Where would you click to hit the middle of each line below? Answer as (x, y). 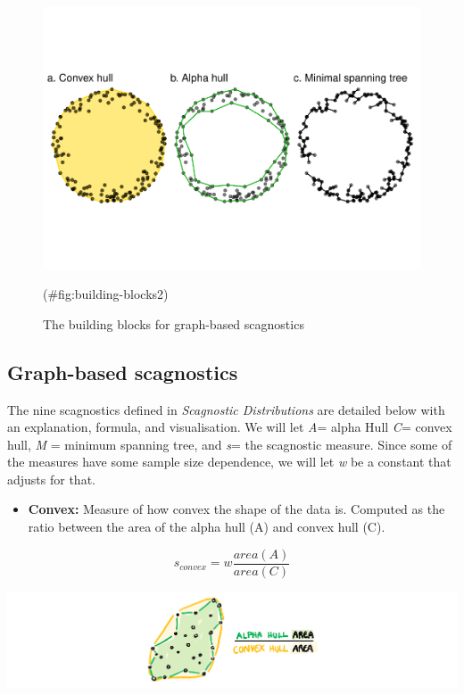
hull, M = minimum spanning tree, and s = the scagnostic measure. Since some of (230, 444)
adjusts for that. (51, 479)
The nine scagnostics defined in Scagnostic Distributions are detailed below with (226, 409)
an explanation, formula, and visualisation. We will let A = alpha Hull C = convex (230, 427)
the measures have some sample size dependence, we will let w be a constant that (229, 462)
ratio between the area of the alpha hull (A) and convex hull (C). (207, 527)
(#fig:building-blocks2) (106, 294)
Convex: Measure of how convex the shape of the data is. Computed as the (236, 509)
